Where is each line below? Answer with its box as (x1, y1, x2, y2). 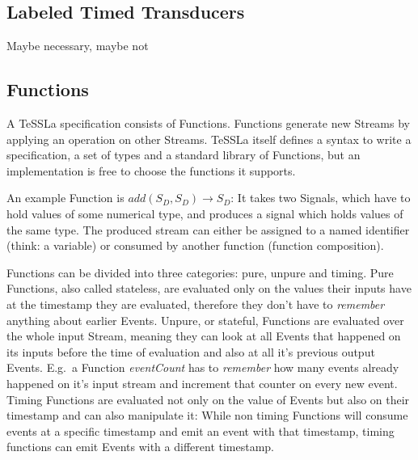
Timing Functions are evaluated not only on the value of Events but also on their (6, 390, 410, 407)
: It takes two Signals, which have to (230, 189, 411, 206)
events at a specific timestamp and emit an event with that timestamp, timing (6, 422, 395, 439)
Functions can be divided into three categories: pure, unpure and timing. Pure (6, 264, 394, 281)
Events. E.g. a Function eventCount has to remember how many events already (6, 359, 399, 376)
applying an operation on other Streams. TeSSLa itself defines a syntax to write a (6, 130, 412, 147)
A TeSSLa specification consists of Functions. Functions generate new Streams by (6, 115, 410, 131)
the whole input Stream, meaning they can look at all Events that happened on (6, 327, 401, 344)
